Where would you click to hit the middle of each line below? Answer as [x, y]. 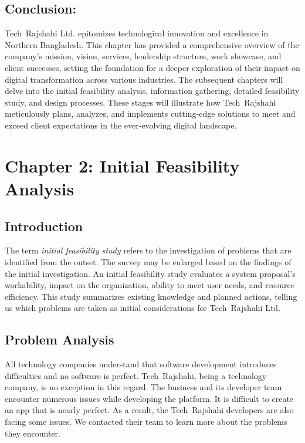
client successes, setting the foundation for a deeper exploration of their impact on [152, 67]
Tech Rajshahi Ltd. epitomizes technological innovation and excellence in [137, 33]
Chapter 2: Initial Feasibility [122, 165]
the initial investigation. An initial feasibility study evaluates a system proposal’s [150, 273]
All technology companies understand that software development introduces [141, 364]
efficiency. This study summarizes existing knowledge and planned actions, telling [151, 296]
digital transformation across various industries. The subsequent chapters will [144, 79]
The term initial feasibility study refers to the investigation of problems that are [148, 250]
